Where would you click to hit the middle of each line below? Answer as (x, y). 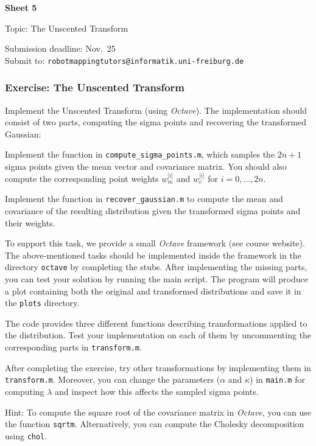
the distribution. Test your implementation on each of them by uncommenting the (158, 335)
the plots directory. (42, 303)
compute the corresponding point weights (82, 178)
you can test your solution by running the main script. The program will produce (156, 278)
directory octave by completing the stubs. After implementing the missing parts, (156, 267)
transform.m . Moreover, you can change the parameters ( (113, 379)
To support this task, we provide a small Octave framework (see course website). (155, 243)
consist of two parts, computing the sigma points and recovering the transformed (156, 122)
